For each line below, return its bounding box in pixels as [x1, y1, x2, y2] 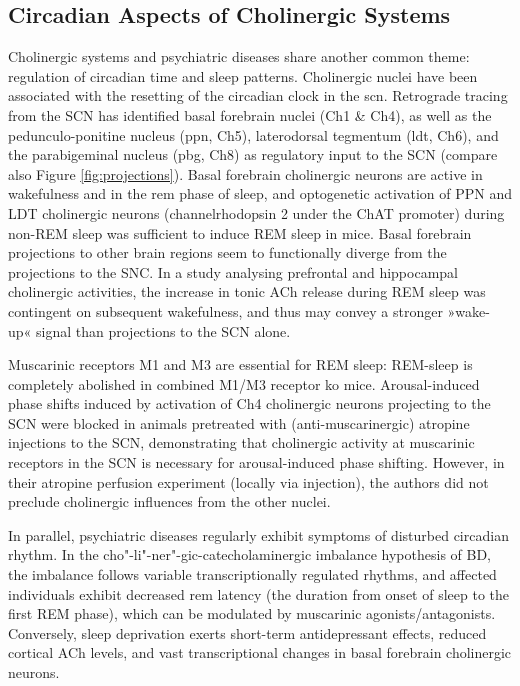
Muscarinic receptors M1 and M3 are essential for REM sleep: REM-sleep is [8, 354, 473, 375]
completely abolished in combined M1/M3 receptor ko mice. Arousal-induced [8, 373, 480, 394]
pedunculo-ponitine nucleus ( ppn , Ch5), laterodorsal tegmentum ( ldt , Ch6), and [8, 124, 499, 145]
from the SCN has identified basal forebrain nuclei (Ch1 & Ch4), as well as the [8, 104, 492, 125]
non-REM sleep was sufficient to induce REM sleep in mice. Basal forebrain [8, 222, 472, 243]
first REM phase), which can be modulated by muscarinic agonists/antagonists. [8, 603, 496, 624]
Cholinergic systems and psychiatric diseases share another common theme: [8, 46, 470, 67]
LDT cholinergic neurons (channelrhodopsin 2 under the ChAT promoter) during [8, 202, 505, 223]
